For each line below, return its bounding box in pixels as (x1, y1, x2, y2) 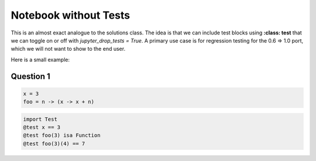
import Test (23, 116, 58, 123)
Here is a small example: (11, 56, 70, 63)
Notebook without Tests (11, 9, 130, 22)
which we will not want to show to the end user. (11, 45, 126, 52)
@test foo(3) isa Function (23, 132, 101, 139)
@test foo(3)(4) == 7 (23, 140, 85, 147)
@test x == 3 (23, 124, 61, 131)
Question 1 (11, 71, 51, 81)
